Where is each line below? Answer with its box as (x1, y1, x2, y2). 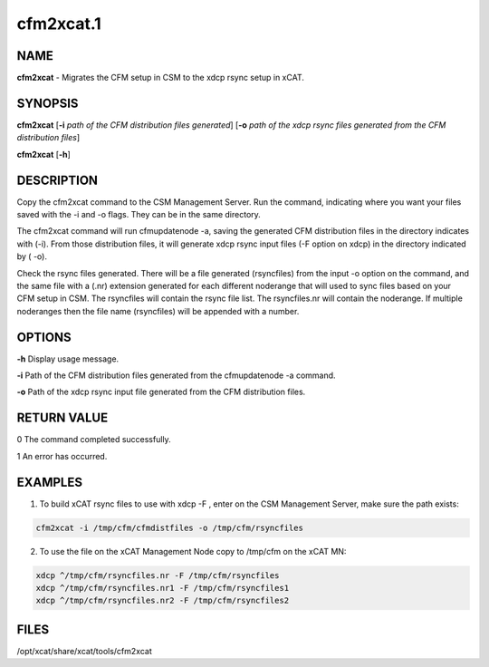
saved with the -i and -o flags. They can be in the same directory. (16, 209, 262, 220)
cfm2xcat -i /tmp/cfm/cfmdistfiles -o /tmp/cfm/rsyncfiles (35, 522, 303, 533)
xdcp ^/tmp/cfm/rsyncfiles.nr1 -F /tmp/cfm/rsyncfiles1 (35, 583, 290, 594)
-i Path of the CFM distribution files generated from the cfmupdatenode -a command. (16, 370, 336, 381)
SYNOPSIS (16, 95, 79, 111)
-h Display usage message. (16, 353, 120, 364)
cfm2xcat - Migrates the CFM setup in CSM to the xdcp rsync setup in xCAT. (16, 72, 305, 83)
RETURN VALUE (16, 411, 109, 426)
